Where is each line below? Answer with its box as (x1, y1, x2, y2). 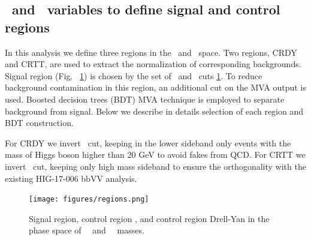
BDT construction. (5, 116, 74, 129)
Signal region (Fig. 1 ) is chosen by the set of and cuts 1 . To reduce (5, 69, 262, 82)
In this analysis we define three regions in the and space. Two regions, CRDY (5, 46, 297, 58)
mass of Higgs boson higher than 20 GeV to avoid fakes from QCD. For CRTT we (5, 148, 306, 161)
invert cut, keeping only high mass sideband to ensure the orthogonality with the (5, 160, 306, 172)
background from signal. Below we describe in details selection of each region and (5, 104, 304, 117)
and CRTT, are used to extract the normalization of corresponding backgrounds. (5, 58, 301, 70)
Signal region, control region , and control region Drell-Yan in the (29, 212, 270, 224)
